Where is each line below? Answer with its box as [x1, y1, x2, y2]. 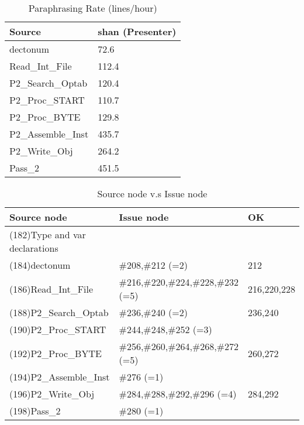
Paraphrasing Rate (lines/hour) [28, 1, 157, 15]
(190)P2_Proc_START [9, 323, 106, 336]
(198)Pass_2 [9, 404, 61, 417]
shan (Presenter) [98, 25, 177, 38]
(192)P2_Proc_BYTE [9, 346, 102, 360]
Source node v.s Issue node [97, 187, 208, 200]
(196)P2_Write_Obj [9, 387, 95, 400]
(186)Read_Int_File [9, 282, 94, 296]
